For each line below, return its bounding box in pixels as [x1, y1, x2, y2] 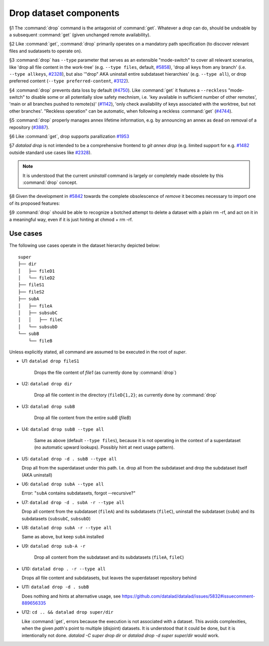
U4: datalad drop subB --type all [21, 426, 104, 432]
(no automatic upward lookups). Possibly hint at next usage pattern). [34, 444, 175, 451]
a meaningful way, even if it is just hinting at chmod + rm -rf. [9, 216, 133, 222]
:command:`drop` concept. [22, 179, 78, 185]
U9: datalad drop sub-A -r [21, 543, 86, 549]
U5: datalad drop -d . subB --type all [21, 456, 117, 462]
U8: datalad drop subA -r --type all [21, 524, 112, 530]
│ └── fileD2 [18, 275, 55, 281]
